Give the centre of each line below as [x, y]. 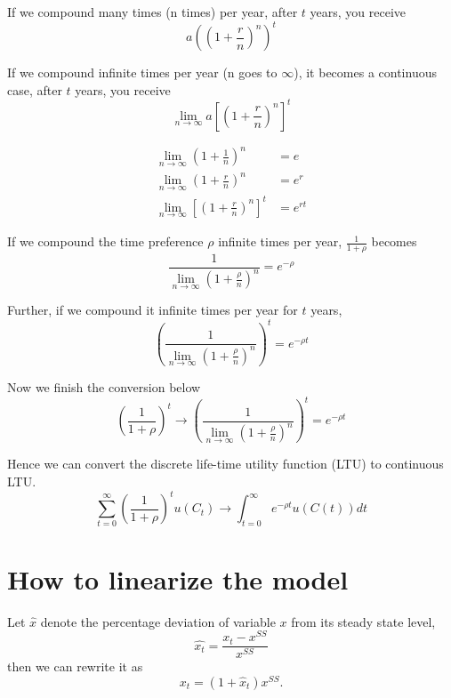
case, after [35, 89]
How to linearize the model [178, 578]
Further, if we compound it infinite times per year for [153, 310]
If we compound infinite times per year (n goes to [142, 72]
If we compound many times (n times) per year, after [153, 12]
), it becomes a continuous [365, 72]
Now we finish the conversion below [104, 386]
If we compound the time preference [105, 241]
